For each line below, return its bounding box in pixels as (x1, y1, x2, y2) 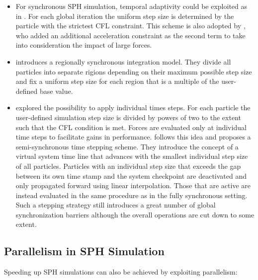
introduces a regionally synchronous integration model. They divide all (15, 56, 231, 67)
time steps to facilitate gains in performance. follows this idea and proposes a (15, 132, 251, 142)
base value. (40, 85, 73, 96)
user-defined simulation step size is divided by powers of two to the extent (15, 112, 241, 122)
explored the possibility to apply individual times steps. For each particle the (15, 102, 251, 113)
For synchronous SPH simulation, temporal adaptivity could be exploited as (15, 1, 248, 11)
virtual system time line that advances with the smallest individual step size (15, 151, 248, 161)
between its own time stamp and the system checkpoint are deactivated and (15, 170, 247, 181)
